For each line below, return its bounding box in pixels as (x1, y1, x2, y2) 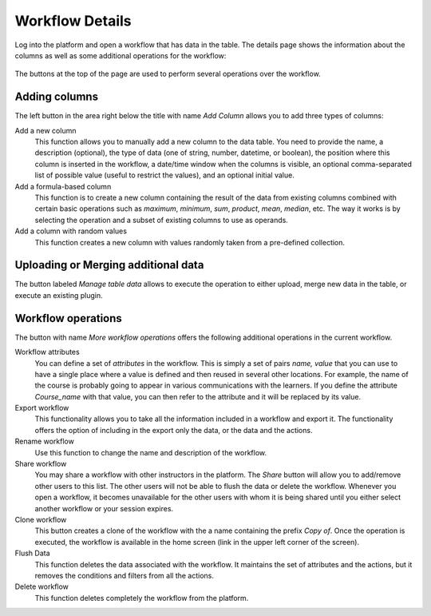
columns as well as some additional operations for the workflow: (14, 50, 227, 60)
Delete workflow (14, 582, 69, 591)
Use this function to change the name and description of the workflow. (34, 447, 267, 457)
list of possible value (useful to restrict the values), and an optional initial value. (34, 170, 295, 180)
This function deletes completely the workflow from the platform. (34, 593, 249, 602)
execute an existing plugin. (14, 290, 103, 300)
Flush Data (14, 548, 51, 558)
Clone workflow (14, 515, 67, 524)
